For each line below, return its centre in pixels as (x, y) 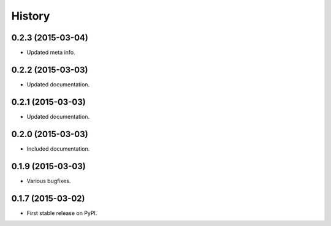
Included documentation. (58, 149)
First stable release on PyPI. (62, 213)
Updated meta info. (51, 53)
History (31, 16)
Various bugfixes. (49, 181)
